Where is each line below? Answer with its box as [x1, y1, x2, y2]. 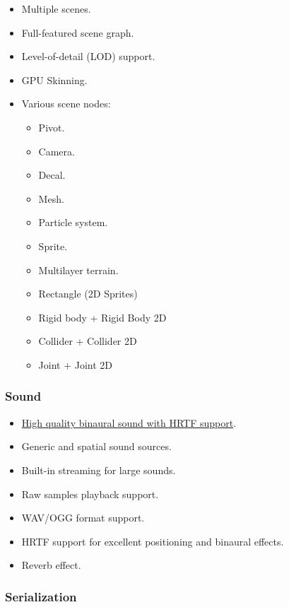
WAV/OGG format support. [21, 510, 145, 525]
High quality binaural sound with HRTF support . [21, 415, 237, 430]
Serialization [5, 587, 77, 605]
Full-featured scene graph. [21, 25, 134, 40]
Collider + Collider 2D [38, 334, 137, 348]
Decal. [38, 167, 66, 182]
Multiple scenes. [21, 1, 91, 16]
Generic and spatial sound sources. [21, 439, 172, 454]
